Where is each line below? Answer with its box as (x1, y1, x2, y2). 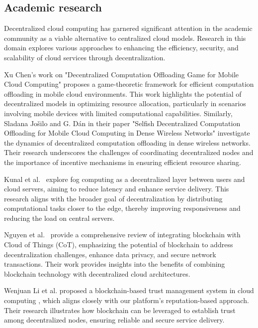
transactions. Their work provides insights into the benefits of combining (4, 259, 225, 269)
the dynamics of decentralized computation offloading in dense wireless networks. (4, 137, 251, 148)
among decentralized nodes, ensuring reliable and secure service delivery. (4, 315, 225, 325)
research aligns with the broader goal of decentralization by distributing (4, 193, 223, 203)
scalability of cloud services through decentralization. (4, 52, 166, 62)
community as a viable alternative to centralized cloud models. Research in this (4, 32, 246, 43)
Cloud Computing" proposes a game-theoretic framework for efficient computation (4, 79, 254, 89)
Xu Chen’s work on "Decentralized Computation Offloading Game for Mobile (4, 69, 239, 79)
